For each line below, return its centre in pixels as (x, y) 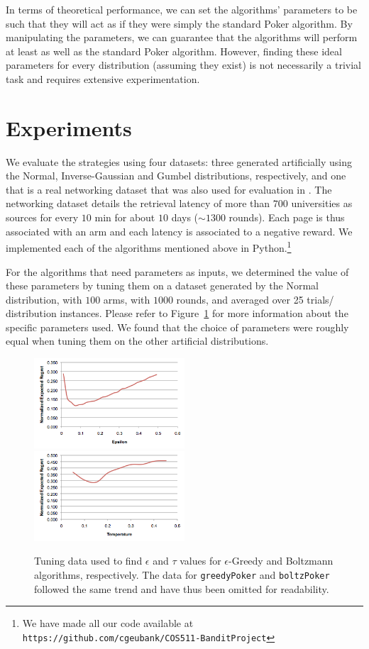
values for (200, 561)
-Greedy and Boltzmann (281, 561)
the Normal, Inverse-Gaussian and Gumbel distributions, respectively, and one (176, 176)
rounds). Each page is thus (287, 217)
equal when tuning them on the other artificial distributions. (137, 341)
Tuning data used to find (88, 561)
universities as (322, 203)
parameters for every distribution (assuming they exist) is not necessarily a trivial (184, 65)
